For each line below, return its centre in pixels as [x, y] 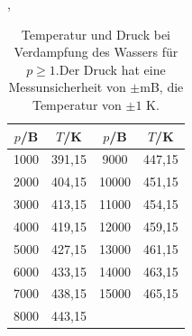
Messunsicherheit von [67, 87]
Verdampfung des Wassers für [96, 52]
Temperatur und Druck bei [96, 34]
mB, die [162, 87]
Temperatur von [77, 104]
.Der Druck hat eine [110, 69]
